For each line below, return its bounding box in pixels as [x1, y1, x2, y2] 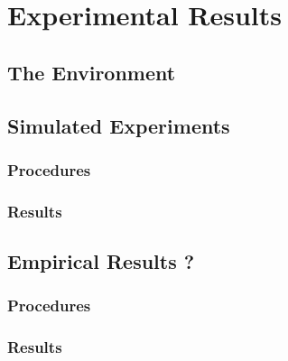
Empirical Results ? [7, 247, 195, 275]
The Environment [7, 58, 176, 86]
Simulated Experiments [7, 111, 230, 139]
